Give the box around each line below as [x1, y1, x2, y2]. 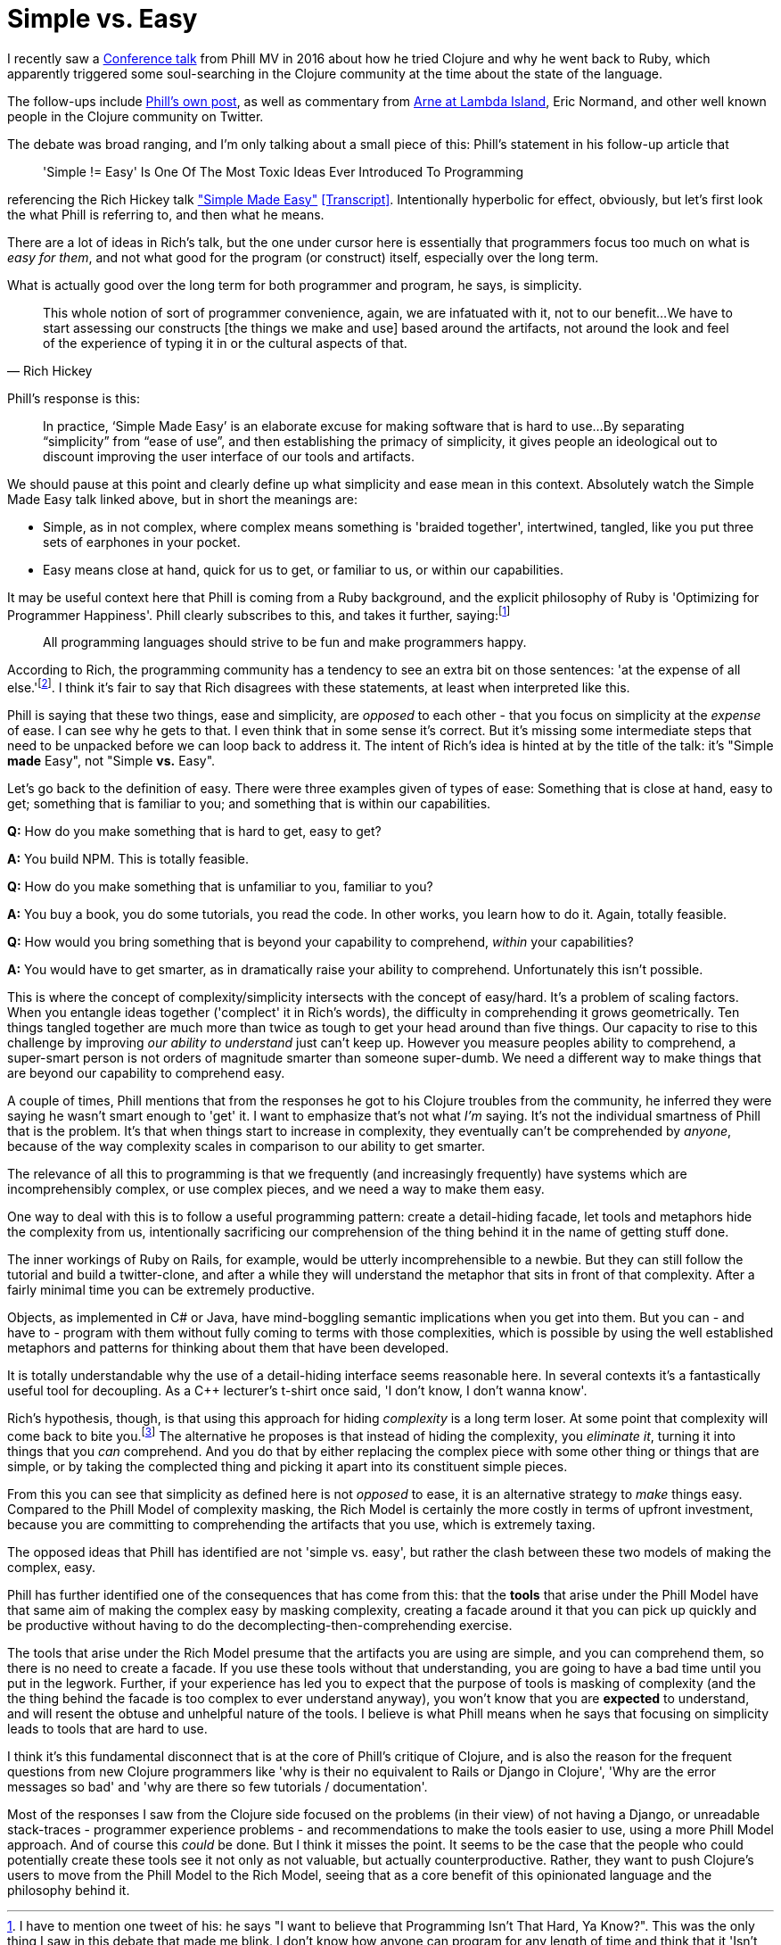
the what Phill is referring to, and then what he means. [7, 206, 325, 222]
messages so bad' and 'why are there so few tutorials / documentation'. [7, 1778, 428, 1794]
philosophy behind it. [7, 1882, 130, 1898]
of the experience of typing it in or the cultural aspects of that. [43, 335, 407, 351]
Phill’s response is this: [7, 390, 141, 406]
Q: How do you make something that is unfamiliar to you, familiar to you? [7, 879, 433, 895]
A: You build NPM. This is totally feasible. [7, 851, 249, 867]
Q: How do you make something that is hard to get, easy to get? [7, 824, 382, 840]
